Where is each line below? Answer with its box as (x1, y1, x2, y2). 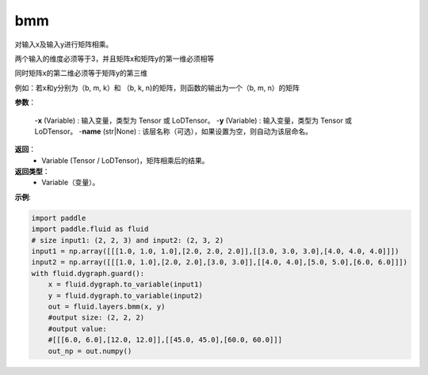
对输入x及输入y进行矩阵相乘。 (14, 40, 113, 49)
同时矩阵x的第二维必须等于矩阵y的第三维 (14, 68, 148, 78)
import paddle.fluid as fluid (31, 225, 149, 233)
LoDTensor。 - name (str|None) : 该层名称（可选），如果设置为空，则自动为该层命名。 (34, 127, 313, 136)
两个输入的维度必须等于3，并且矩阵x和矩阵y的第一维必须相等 (14, 54, 215, 63)
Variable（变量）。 (41, 178, 100, 187)
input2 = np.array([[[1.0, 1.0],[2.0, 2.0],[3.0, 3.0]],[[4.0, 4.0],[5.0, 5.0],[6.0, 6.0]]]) (31, 258, 408, 267)
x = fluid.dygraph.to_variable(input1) (48, 280, 204, 289)
